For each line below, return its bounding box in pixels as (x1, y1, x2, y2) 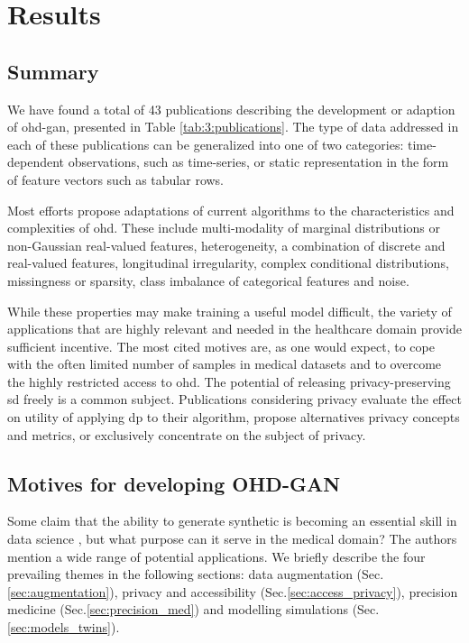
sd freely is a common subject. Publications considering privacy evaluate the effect (7, 390, 462, 409)
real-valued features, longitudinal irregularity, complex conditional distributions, (7, 253, 449, 272)
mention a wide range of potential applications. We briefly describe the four (7, 547, 426, 565)
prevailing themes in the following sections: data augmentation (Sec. (7, 565, 384, 583)
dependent (7, 152, 65, 171)
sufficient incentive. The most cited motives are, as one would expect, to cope (7, 336, 435, 355)
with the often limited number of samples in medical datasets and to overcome (7, 354, 442, 373)
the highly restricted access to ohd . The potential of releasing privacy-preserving (7, 372, 451, 390)
